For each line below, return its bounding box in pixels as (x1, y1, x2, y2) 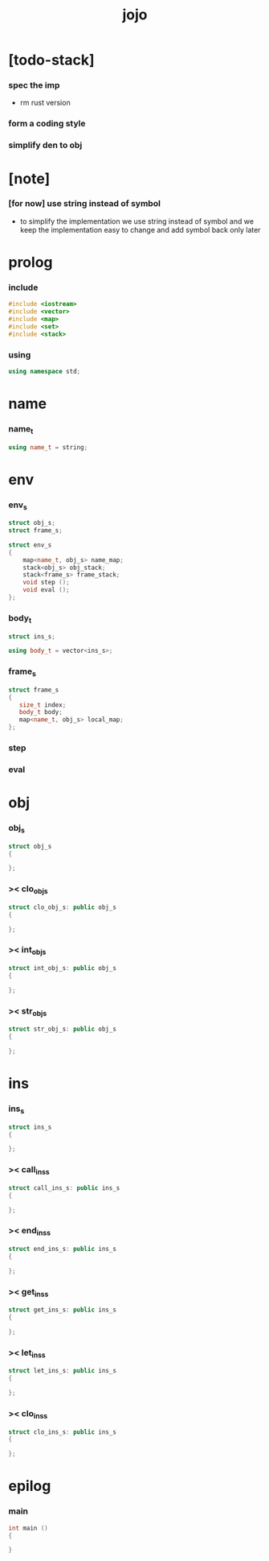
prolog (8, 254, 53, 271)
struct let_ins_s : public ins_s (8, 1367, 116, 1375)
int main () (8, 1524, 48, 1532)
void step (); (22, 578, 70, 587)
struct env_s (8, 541, 52, 549)
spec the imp (8, 80, 60, 91)
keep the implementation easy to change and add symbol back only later (19, 225, 261, 234)
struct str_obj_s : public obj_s (8, 1025, 116, 1034)
